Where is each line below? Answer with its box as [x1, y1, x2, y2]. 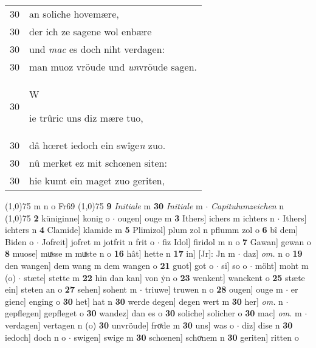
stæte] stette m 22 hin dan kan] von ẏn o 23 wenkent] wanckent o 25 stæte [24, 271, 305, 284]
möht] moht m [255, 259, 309, 271]
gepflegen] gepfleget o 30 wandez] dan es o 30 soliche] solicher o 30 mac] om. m [5, 307, 302, 319]
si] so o [221, 259, 247, 271]
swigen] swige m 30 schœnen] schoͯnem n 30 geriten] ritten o [74, 330, 299, 343]
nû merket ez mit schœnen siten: [29, 156, 167, 170]
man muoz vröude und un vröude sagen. [29, 60, 197, 74]
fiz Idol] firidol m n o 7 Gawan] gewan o [162, 235, 311, 248]
